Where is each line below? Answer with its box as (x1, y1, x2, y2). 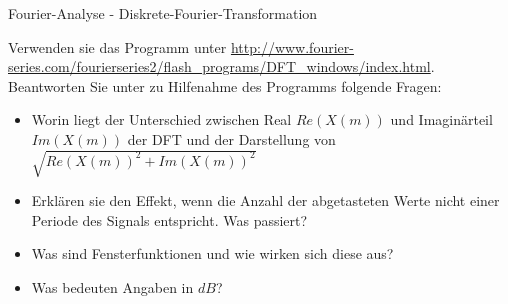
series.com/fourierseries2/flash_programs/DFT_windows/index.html (8, 56, 431, 77)
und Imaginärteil (390, 109, 493, 130)
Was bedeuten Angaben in (31, 276, 194, 297)
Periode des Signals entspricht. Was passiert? (31, 209, 308, 230)
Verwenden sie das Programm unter (8, 36, 227, 57)
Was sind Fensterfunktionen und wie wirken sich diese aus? (31, 243, 394, 264)
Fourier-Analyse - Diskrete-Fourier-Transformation (8, 3, 318, 23)
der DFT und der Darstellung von (127, 128, 336, 149)
